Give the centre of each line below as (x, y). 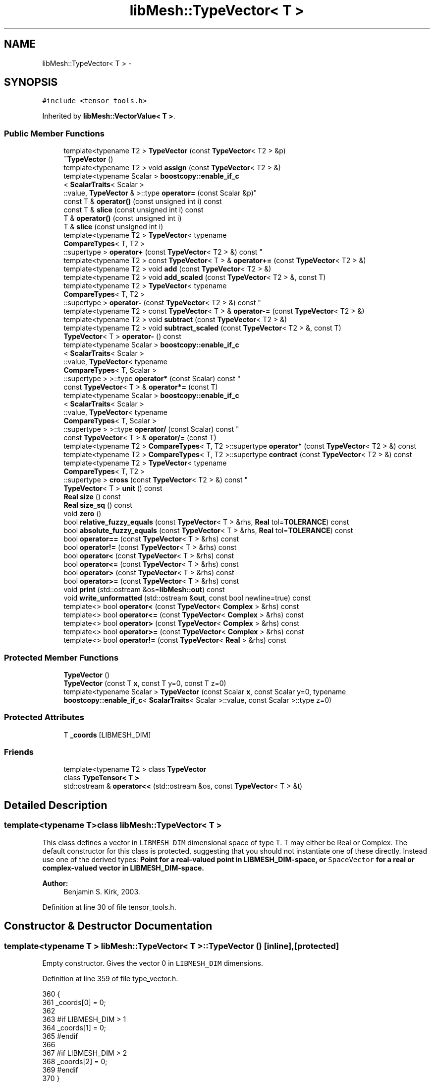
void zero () (82, 514)
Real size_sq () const (98, 505)
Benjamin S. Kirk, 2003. (102, 891)
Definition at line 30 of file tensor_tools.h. (109, 907)
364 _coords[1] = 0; (74, 1027)
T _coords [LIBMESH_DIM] (107, 735)
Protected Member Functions (61, 657)
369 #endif (60, 1070)
